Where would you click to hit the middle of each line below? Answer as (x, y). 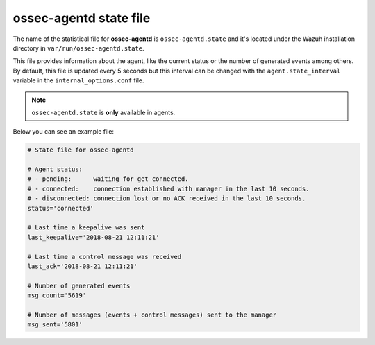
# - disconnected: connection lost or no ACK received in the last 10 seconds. (167, 198)
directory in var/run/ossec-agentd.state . (79, 48)
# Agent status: (55, 169)
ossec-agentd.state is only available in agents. (103, 112)
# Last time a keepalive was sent (86, 228)
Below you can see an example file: (64, 132)
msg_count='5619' (57, 295)
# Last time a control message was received (105, 257)
